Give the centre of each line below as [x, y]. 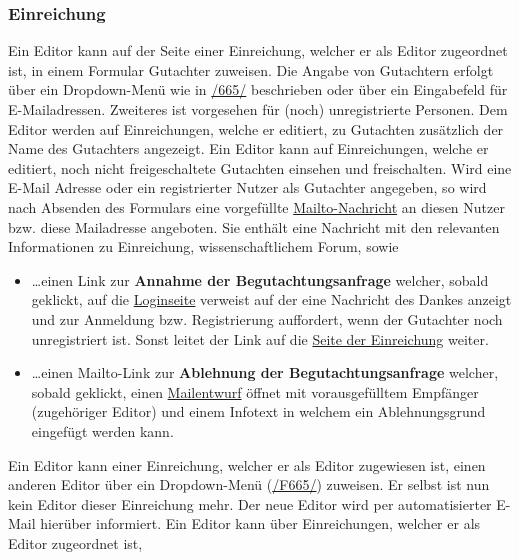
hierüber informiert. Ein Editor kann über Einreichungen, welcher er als [260, 523]
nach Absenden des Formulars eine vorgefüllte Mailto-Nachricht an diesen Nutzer [256, 206]
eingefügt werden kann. [102, 430]
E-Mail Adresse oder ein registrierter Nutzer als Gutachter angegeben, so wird [247, 187]
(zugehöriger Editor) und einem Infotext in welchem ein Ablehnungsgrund [258, 411]
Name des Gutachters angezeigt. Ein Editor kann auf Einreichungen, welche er [248, 148]
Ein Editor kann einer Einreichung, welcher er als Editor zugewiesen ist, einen [247, 464]
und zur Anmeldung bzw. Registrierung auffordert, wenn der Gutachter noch [267, 318]
